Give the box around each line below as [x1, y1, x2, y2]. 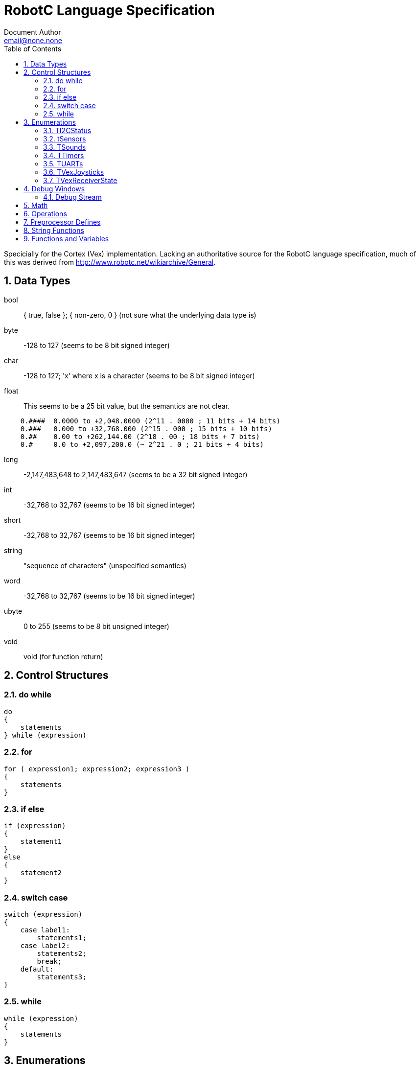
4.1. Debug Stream [43, 192, 102, 201]
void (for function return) [23, 652, 103, 661]
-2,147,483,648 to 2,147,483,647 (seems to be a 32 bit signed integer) [23, 470, 248, 479]
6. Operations [23, 209, 67, 218]
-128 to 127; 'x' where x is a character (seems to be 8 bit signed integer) [23, 371, 255, 380]
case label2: [20, 942, 70, 950]
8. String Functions [23, 226, 84, 234]
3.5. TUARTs [43, 159, 83, 168]
